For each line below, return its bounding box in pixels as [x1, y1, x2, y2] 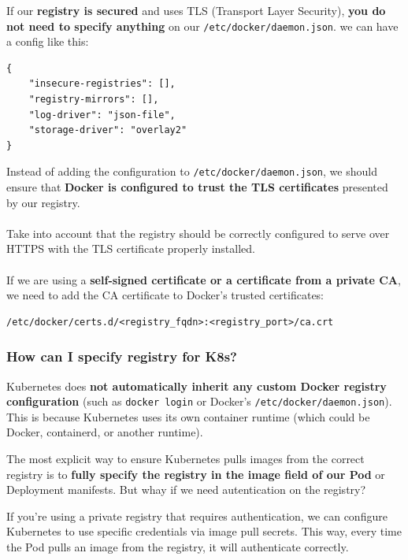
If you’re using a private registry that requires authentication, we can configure [6, 507, 388, 524]
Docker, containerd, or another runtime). [6, 424, 203, 440]
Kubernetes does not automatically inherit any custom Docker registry [6, 377, 387, 394]
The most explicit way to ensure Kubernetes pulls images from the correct [6, 451, 365, 467]
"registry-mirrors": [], [28, 94, 159, 106]
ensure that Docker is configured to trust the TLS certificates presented [6, 179, 388, 195]
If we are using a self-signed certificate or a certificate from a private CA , [6, 271, 401, 287]
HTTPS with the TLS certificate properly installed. [6, 240, 255, 257]
